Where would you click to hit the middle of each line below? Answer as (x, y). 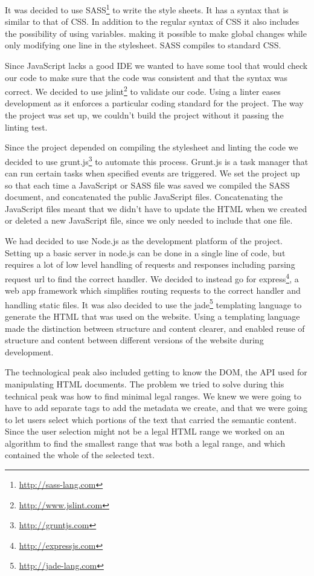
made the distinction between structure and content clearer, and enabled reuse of (155, 328)
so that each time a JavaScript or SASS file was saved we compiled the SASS (147, 185)
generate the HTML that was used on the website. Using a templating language (152, 316)
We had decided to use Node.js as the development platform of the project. (144, 241)
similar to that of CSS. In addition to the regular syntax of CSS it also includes (152, 21)
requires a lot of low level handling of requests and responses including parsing (150, 264)
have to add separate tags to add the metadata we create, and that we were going (156, 408)
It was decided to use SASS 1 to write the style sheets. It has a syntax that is (147, 9)
